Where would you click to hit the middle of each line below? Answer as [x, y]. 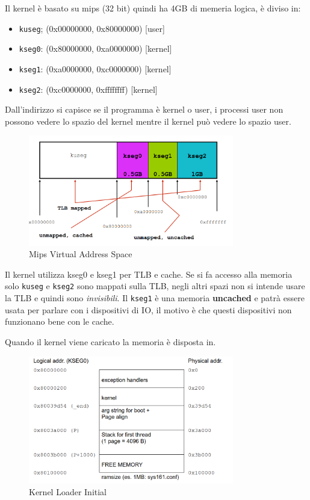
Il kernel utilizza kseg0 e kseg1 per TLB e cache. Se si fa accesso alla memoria [149, 274]
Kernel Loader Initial [68, 492]
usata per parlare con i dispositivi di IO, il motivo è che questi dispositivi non [148, 309]
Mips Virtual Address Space [81, 254]
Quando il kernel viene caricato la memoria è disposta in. [110, 341]
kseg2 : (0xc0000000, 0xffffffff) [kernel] [88, 89]
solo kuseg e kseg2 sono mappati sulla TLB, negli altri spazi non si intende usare [155, 286]
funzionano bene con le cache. [60, 321]
